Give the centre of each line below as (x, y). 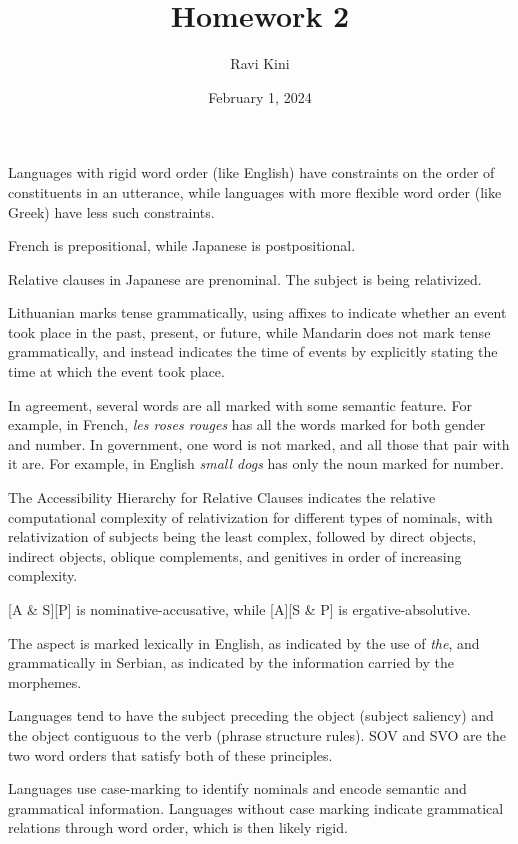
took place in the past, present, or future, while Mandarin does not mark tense (249, 331)
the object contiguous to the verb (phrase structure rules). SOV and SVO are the (257, 734)
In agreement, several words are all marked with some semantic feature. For (240, 404)
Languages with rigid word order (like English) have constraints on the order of (251, 172)
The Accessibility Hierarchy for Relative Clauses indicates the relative (222, 497)
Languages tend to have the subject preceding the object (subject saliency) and (251, 715)
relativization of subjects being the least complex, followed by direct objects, (242, 536)
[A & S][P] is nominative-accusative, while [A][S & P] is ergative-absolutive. (239, 609)
